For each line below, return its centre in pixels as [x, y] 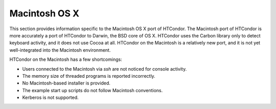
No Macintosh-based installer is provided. [66, 83]
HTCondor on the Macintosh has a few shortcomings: [66, 59]
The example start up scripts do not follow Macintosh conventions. [93, 90]
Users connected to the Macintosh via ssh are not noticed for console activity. [105, 69]
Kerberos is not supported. [50, 98]
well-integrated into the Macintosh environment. [60, 50]
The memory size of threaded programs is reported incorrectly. [89, 76]
